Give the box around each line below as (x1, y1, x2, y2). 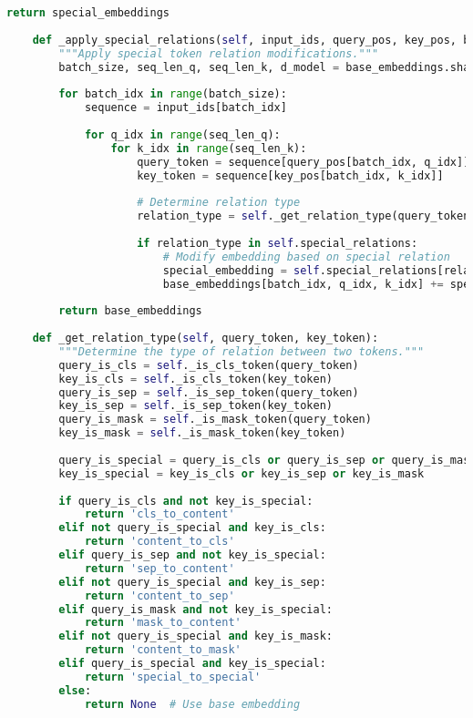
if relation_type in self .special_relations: (137, 236, 418, 250)
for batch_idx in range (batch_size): (58, 87, 287, 101)
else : (58, 683, 92, 697)
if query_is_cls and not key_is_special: (58, 494, 314, 508)
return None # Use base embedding (84, 697, 301, 711)
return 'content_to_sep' (84, 589, 235, 602)
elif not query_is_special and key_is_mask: (58, 630, 333, 643)
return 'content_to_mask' (84, 643, 242, 657)
